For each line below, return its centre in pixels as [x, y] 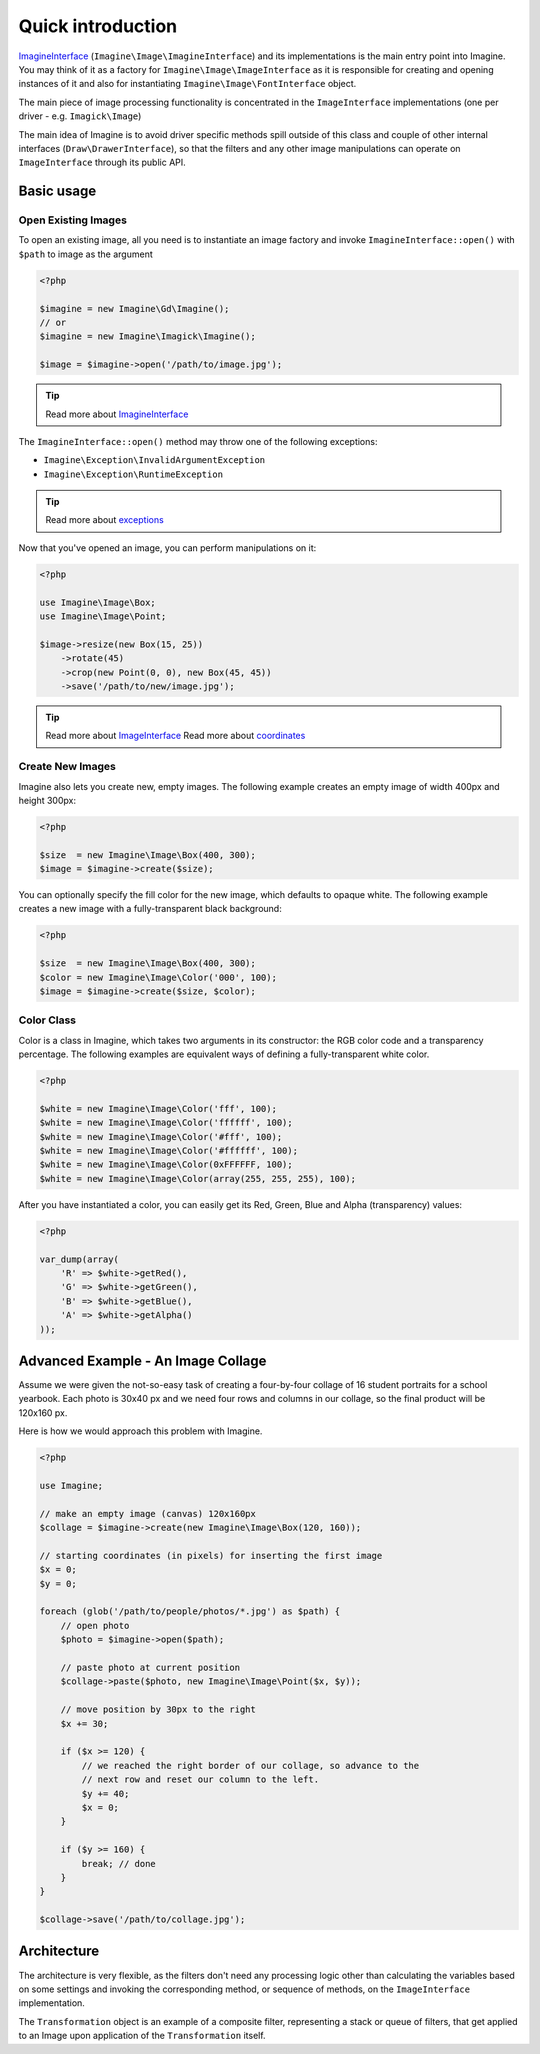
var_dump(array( [79, 1259]
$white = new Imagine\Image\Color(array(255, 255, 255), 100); [198, 1178]
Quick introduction [98, 26]
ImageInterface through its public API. [102, 162]
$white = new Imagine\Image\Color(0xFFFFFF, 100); [166, 1164]
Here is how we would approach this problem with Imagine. [140, 1431]
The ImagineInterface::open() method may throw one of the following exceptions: [198, 441]
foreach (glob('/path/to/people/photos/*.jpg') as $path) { [190, 1611]
